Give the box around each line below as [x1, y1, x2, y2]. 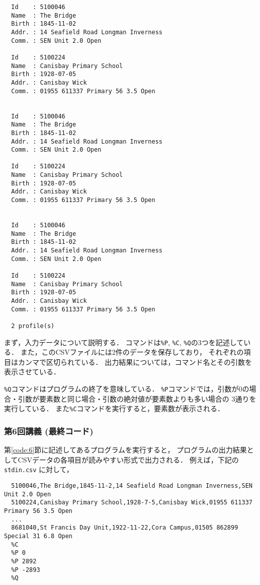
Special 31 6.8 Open [4, 532, 73, 540]
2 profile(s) [11, 322, 55, 330]
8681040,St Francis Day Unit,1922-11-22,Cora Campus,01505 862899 [11, 524, 238, 532]
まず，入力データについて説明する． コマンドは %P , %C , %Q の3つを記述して [4, 337, 244, 347]
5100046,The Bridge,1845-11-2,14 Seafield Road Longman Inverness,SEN [11, 482, 252, 489]
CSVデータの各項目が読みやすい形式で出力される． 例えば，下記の [18, 454, 239, 465]
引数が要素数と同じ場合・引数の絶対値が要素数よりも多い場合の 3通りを [18, 393, 256, 404]
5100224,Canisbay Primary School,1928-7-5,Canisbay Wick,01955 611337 [11, 499, 252, 506]
